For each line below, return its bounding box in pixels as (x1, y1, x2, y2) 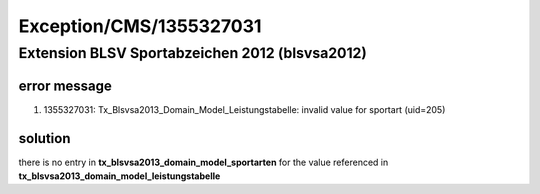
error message (18, 77, 112, 94)
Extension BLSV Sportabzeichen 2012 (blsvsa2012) (18, 44, 367, 62)
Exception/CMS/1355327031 (18, 15, 262, 37)
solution (18, 130, 71, 147)
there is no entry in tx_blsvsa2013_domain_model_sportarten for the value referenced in (18, 156, 389, 168)
